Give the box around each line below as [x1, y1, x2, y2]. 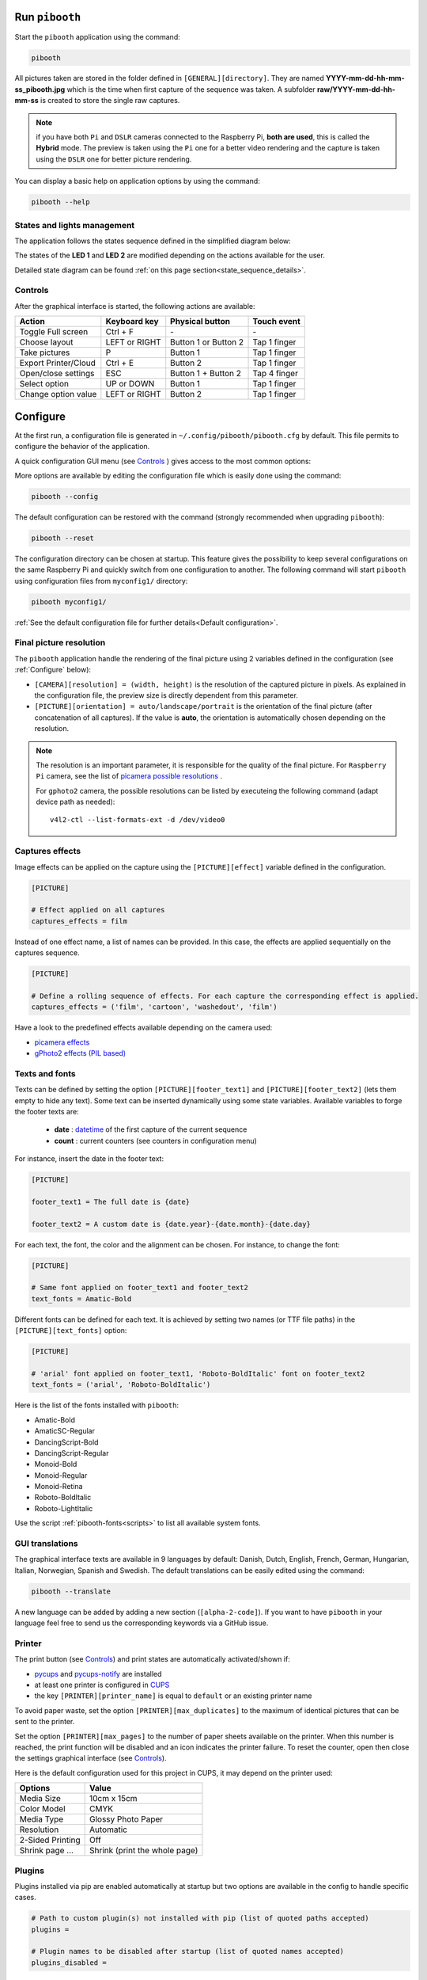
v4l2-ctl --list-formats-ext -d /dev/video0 [50, 816, 225, 824]
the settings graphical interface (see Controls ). [14, 1753, 167, 1763]
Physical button [170, 316, 231, 327]
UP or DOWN [105, 379, 155, 390]
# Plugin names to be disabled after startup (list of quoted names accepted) [31, 1947, 344, 1956]
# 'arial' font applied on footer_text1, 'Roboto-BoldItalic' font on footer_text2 [31, 1369, 365, 1378]
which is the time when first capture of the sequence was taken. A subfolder [66, 84, 316, 94]
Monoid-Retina [34, 1482, 83, 1491]
